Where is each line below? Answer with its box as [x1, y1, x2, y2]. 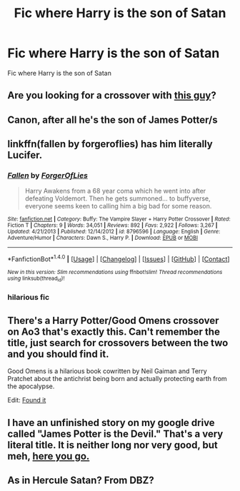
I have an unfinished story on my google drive [7, 416, 216, 429]
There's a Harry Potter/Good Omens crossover [7, 314, 219, 326]
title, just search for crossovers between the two [7, 337, 229, 349]
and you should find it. [7, 348, 109, 360]
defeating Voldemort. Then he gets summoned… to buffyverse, [24, 194, 211, 203]
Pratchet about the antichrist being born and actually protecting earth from [7, 375, 227, 383]
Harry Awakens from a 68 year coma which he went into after [24, 187, 206, 196]
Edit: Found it [7, 396, 46, 405]
